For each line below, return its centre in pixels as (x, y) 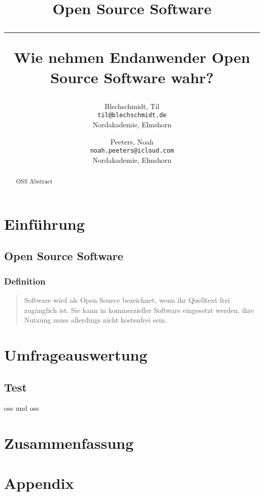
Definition (25, 281)
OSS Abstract (34, 181)
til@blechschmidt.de (132, 115)
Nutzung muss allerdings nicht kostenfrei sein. (95, 320)
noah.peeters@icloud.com (132, 151)
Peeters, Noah (132, 141)
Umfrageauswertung (76, 355)
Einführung (44, 223)
